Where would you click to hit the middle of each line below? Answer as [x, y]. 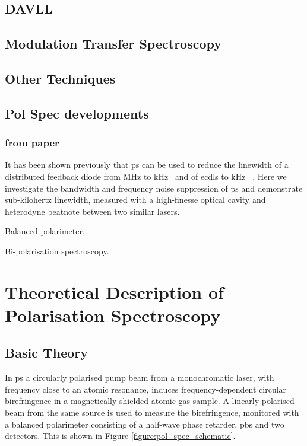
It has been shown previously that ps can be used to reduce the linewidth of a [147, 165]
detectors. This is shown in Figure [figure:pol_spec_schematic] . [120, 436]
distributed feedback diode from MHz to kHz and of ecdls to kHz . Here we [146, 176]
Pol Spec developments [77, 113]
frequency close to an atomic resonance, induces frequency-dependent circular [146, 389]
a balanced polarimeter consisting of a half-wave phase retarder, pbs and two [145, 424]
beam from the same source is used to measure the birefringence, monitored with [152, 412]
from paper [32, 143]
